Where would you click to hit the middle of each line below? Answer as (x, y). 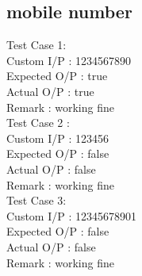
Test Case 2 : (38, 123)
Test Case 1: (36, 45)
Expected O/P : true (57, 76)
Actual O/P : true (50, 91)
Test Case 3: (36, 200)
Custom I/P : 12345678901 (71, 215)
